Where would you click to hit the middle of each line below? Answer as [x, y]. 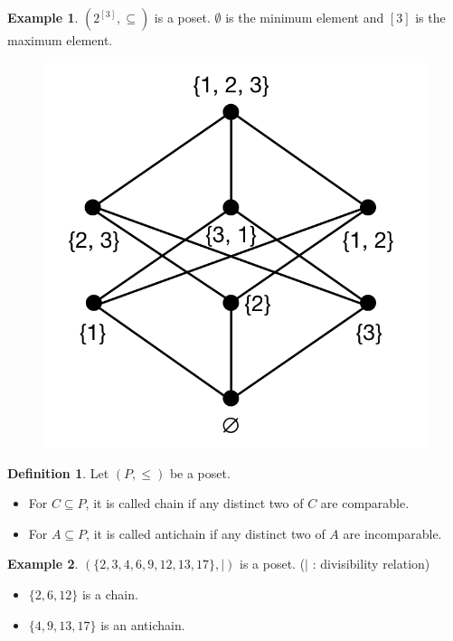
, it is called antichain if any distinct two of [206, 533]
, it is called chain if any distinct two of [194, 503]
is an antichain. [143, 624]
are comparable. [365, 503]
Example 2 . [43, 564]
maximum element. [60, 40]
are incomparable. [392, 533]
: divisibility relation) [371, 564]
